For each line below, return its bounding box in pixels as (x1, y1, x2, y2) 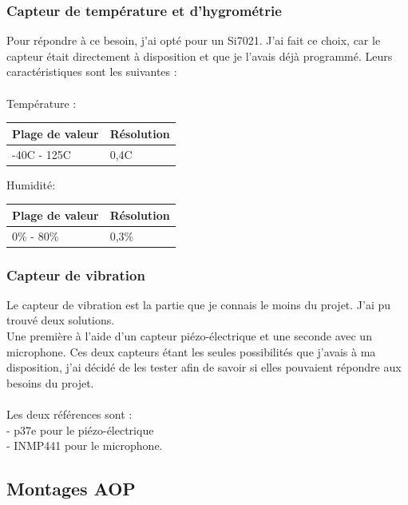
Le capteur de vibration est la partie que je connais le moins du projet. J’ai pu (6, 296, 391, 312)
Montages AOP (6, 476, 136, 501)
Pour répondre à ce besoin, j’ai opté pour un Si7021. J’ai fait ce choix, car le (6, 32, 381, 49)
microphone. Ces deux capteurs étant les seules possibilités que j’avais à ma (6, 343, 376, 360)
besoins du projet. (6, 374, 94, 391)
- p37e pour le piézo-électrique (6, 421, 154, 438)
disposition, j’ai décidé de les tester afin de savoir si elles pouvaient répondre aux (6, 359, 402, 376)
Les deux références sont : (6, 406, 133, 423)
